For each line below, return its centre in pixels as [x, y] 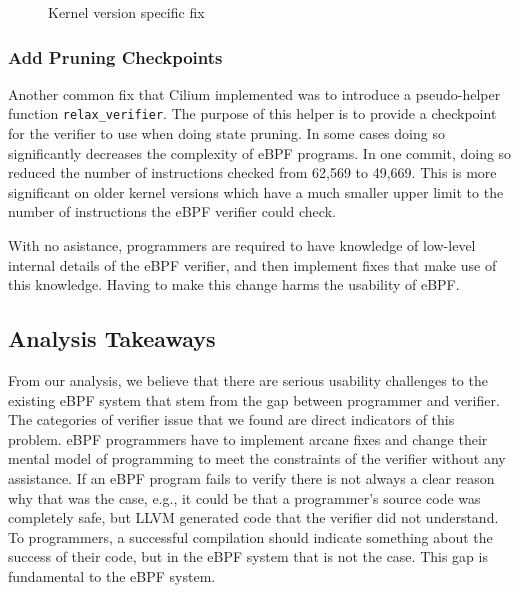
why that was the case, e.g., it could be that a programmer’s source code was [244, 497]
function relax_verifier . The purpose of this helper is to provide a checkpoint [252, 113]
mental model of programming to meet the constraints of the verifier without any [257, 458]
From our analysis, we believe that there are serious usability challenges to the [248, 380]
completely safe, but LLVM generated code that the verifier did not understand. [253, 517]
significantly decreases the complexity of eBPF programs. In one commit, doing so [260, 152]
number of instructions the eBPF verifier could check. [172, 211]
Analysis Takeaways [112, 338]
